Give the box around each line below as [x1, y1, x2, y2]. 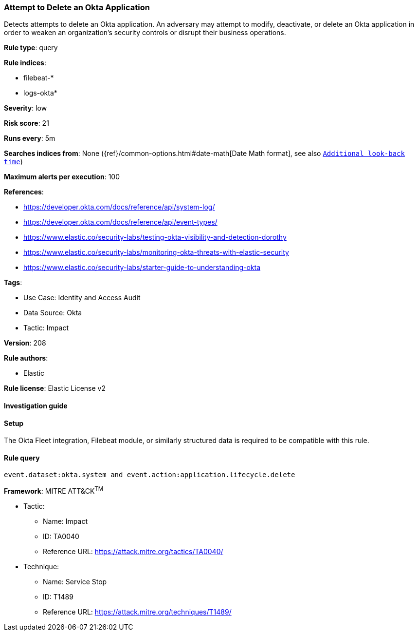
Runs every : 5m [4, 134, 55, 143]
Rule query [4, 453, 40, 462]
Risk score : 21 [4, 119, 49, 128]
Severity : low [4, 104, 47, 113]
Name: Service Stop [43, 577, 107, 586]
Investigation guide [4, 401, 68, 410]
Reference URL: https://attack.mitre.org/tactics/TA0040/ [43, 547, 223, 556]
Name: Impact [43, 517, 88, 526]
